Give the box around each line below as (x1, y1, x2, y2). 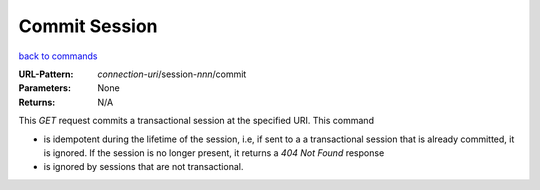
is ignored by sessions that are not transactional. (43, 161, 244, 173)
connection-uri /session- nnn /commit (97, 68, 247, 80)
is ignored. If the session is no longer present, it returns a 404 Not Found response (43, 146, 385, 159)
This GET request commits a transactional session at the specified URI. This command (18, 115, 375, 127)
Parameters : (18, 82, 72, 94)
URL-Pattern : (18, 68, 74, 80)
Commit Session (18, 15, 159, 37)
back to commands (18, 50, 98, 62)
